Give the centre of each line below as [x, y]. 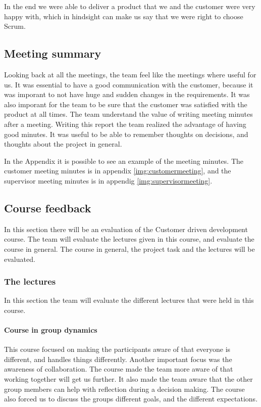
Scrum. [15, 26]
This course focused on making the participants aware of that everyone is [117, 349]
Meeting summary [53, 53]
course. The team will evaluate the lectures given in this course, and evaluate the [129, 239]
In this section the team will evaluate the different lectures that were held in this [129, 300]
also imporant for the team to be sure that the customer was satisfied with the [126, 104]
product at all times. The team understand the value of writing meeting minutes [128, 114]
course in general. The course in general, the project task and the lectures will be [129, 248]
